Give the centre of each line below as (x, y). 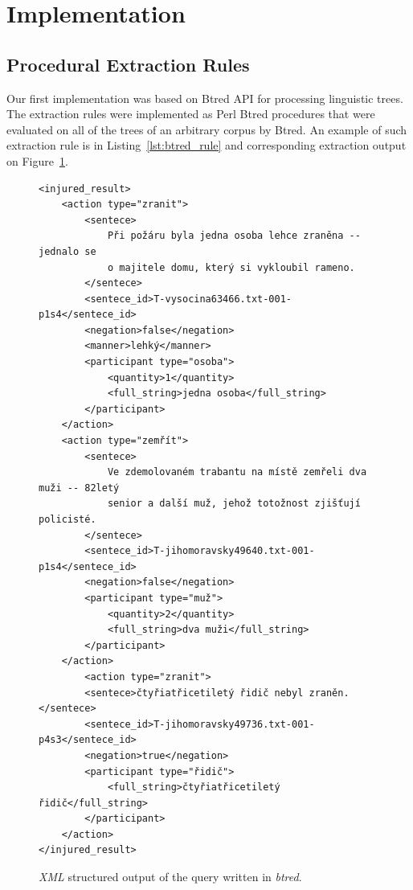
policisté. (67, 520)
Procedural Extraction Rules (128, 64)
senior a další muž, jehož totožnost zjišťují (234, 504)
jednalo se (67, 251)
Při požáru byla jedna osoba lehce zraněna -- (234, 236)
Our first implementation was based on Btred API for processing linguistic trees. (205, 98)
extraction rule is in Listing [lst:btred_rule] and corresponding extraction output (206, 145)
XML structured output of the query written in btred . (170, 877)
